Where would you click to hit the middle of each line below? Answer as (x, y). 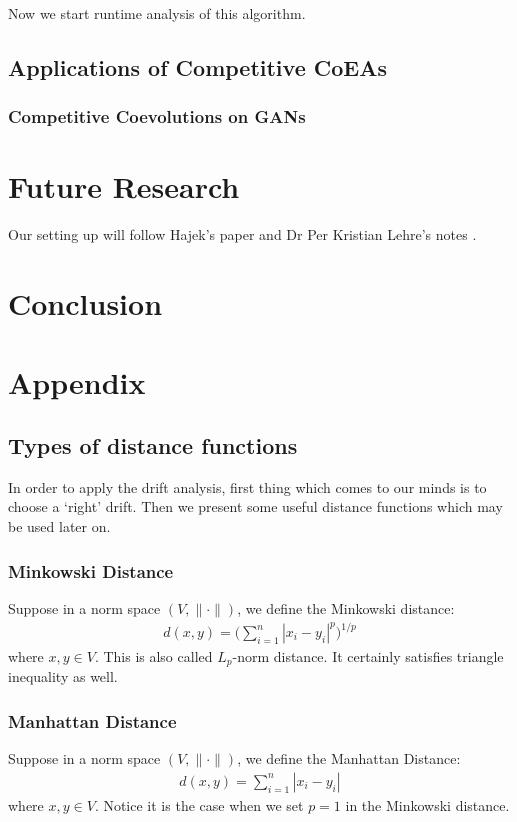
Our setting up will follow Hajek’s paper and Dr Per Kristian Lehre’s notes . (242, 234)
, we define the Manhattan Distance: (349, 758)
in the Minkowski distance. (427, 804)
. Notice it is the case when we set (199, 804)
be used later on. (59, 526)
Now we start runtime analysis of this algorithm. (157, 13)
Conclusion (85, 303)
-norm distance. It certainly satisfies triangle (368, 656)
